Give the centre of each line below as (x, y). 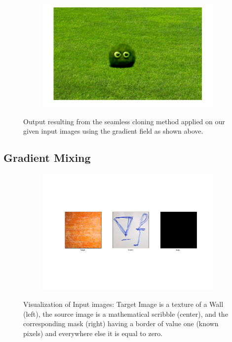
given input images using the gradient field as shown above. (113, 131)
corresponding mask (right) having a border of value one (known (121, 323)
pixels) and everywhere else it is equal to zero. (93, 333)
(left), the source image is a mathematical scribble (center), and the (126, 314)
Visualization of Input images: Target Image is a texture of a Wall (123, 304)
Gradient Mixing (47, 158)
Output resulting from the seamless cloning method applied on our (124, 121)
